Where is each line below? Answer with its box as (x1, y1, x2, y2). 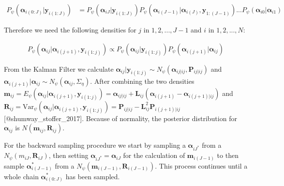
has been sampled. (65, 171, 120, 181)
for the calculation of (123, 150, 185, 160)
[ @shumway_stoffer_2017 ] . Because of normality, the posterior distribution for (4, 113, 237, 123)
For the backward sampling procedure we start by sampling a (4, 140, 186, 150)
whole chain (4, 171, 39, 181)
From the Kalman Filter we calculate (4, 63, 114, 74)
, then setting (48, 150, 89, 160)
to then (217, 150, 239, 160)
